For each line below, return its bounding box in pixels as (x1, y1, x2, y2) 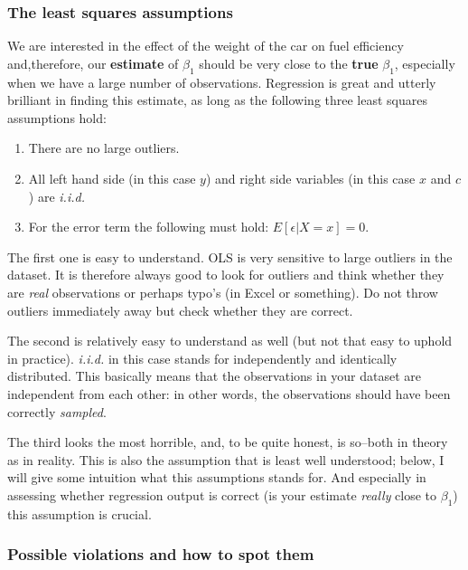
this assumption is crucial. (7, 504, 152, 523)
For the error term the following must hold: (28, 217, 269, 236)
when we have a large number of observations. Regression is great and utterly (7, 72, 436, 91)
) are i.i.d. (28, 186, 85, 205)
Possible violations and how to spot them (7, 543, 314, 565)
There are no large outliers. (28, 138, 180, 157)
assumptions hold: (7, 108, 107, 127)
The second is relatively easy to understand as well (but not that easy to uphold (7, 331, 453, 350)
